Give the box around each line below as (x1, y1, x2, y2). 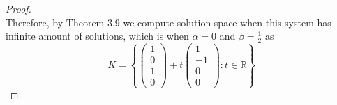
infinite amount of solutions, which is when (6, 29, 189, 43)
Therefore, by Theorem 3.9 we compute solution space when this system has (6, 15, 331, 29)
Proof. (6, 1, 31, 15)
